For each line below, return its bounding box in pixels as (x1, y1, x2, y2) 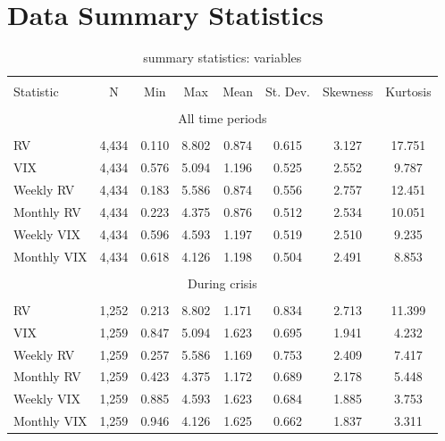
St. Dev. (265, 82, 311, 101)
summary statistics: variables (143, 48, 302, 67)
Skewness (323, 82, 374, 101)
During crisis (187, 273, 257, 292)
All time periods (178, 109, 267, 128)
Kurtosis (385, 82, 432, 101)
